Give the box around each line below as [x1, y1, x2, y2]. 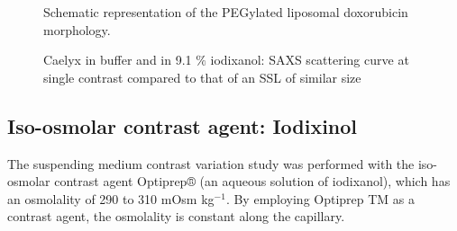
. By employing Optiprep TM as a [225, 189, 416, 208]
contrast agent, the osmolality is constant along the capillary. [7, 207, 345, 226]
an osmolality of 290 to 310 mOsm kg [7, 189, 215, 208]
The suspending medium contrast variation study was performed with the [7, 154, 415, 173]
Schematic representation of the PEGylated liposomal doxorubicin [43, 3, 408, 21]
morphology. [43, 20, 111, 39]
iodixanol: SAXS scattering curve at [210, 50, 409, 69]
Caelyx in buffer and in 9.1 [43, 50, 192, 69]
